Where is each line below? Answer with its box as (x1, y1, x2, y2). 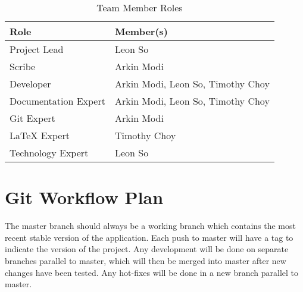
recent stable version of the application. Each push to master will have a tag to (5, 231, 293, 243)
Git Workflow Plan (5, 185, 164, 209)
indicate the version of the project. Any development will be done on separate (5, 243, 289, 255)
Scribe (10, 59, 36, 73)
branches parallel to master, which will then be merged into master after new (5, 254, 286, 266)
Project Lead (10, 42, 64, 56)
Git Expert (10, 111, 55, 125)
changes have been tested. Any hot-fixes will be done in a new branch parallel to (5, 266, 299, 278)
